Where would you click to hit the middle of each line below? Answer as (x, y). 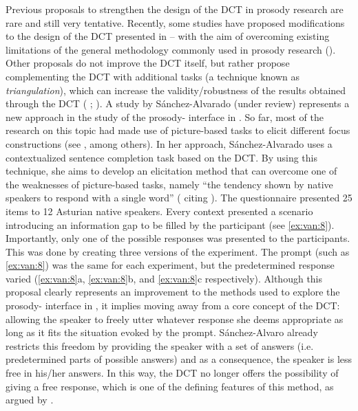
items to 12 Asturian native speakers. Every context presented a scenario (159, 211)
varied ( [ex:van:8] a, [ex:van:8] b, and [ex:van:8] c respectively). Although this (164, 278)
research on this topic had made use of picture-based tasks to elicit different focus (178, 130)
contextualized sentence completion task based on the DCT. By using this (162, 157)
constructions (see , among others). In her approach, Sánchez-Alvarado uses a (169, 143)
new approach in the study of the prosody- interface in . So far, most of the (165, 116)
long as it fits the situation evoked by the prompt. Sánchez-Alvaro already (162, 332)
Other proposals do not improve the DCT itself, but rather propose (148, 63)
